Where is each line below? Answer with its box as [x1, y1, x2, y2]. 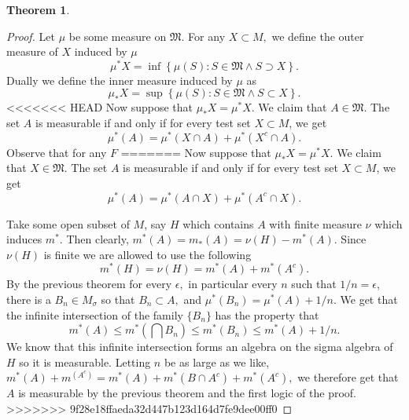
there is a [6, 291, 51, 308]
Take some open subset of [6, 215, 130, 232]
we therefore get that [297, 369, 399, 385]
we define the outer [271, 27, 364, 44]
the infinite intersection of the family [6, 306, 183, 323]
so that [101, 291, 135, 308]
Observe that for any [6, 144, 107, 160]
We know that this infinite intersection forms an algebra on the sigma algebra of [6, 338, 393, 355]
